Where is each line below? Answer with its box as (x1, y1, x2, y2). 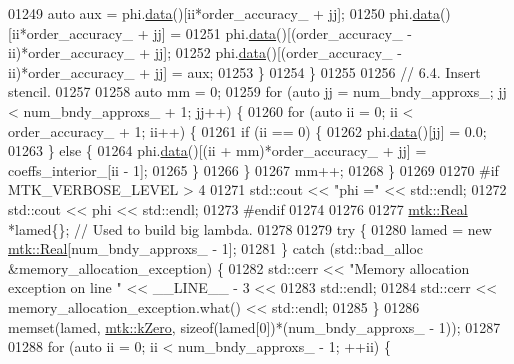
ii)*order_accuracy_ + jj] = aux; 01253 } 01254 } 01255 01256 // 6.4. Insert (8, 61, 481, 82)
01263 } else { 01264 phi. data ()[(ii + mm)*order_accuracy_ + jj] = (8, 140, 427, 161)
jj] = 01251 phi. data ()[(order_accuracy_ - (153, 22, 412, 43)
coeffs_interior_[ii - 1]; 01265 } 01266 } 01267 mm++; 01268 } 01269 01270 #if (8, 159, 499, 180)
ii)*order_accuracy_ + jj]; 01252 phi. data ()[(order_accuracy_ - (8, 42, 402, 63)
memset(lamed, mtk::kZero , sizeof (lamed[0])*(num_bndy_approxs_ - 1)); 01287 (8, 316, 501, 337)
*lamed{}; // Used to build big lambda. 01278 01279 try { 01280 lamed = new (8, 218, 492, 239)
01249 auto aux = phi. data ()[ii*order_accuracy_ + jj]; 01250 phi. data (8, 3, 440, 23)
